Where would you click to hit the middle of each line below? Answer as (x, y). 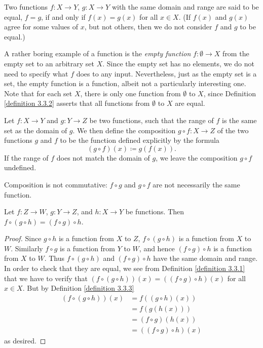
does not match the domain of (103, 157)
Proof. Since (23, 238)
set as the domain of (36, 130)
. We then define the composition (124, 130)
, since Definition (230, 93)
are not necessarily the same (196, 184)
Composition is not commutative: (56, 184)
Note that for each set (38, 93)
